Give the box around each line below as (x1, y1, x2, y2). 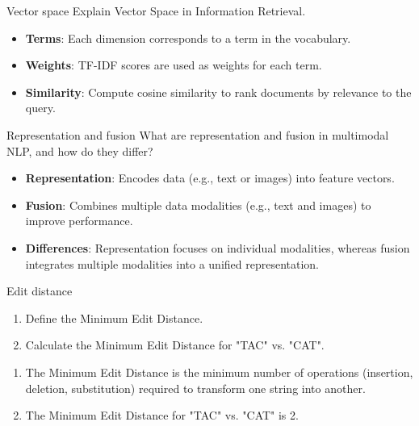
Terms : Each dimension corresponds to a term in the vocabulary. (25, 29, 351, 46)
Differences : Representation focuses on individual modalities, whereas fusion (25, 239, 410, 256)
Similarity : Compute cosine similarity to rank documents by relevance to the (25, 83, 412, 100)
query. (25, 99, 56, 116)
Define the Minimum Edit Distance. (25, 309, 203, 326)
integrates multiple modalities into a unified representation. (25, 255, 319, 272)
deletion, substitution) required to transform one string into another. (25, 379, 366, 396)
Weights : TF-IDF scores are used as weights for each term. (25, 56, 322, 73)
